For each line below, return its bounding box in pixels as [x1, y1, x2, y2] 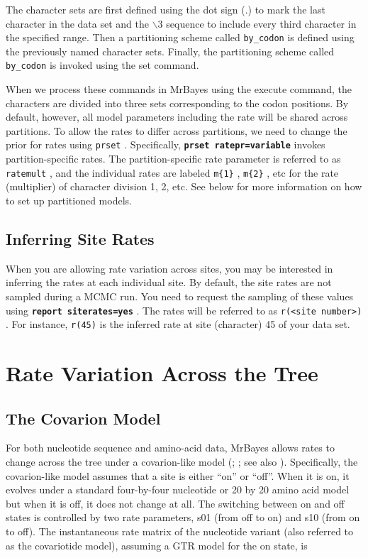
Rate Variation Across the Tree [6, 359, 318, 388]
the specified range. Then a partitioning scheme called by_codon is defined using [6, 30, 355, 45]
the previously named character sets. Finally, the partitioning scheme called [6, 43, 335, 58]
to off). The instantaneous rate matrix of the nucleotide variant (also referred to [6, 524, 354, 538]
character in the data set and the [6, 16, 149, 31]
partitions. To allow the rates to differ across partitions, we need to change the [6, 123, 347, 138]
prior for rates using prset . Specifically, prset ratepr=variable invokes [6, 137, 325, 152]
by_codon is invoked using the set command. [6, 58, 199, 72]
